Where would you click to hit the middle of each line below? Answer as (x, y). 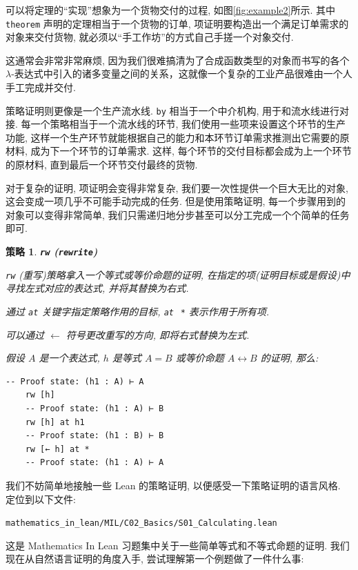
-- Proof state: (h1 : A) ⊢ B (95, 408)
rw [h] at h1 (55, 422)
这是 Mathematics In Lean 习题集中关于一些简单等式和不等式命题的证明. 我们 (178, 545)
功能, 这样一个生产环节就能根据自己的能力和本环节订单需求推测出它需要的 (173, 137)
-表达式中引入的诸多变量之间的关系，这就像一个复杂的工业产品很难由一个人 (182, 73)
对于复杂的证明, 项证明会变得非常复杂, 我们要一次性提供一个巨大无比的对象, (177, 187)
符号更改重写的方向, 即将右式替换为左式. (158, 334)
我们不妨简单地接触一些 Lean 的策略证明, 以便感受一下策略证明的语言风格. (173, 485)
